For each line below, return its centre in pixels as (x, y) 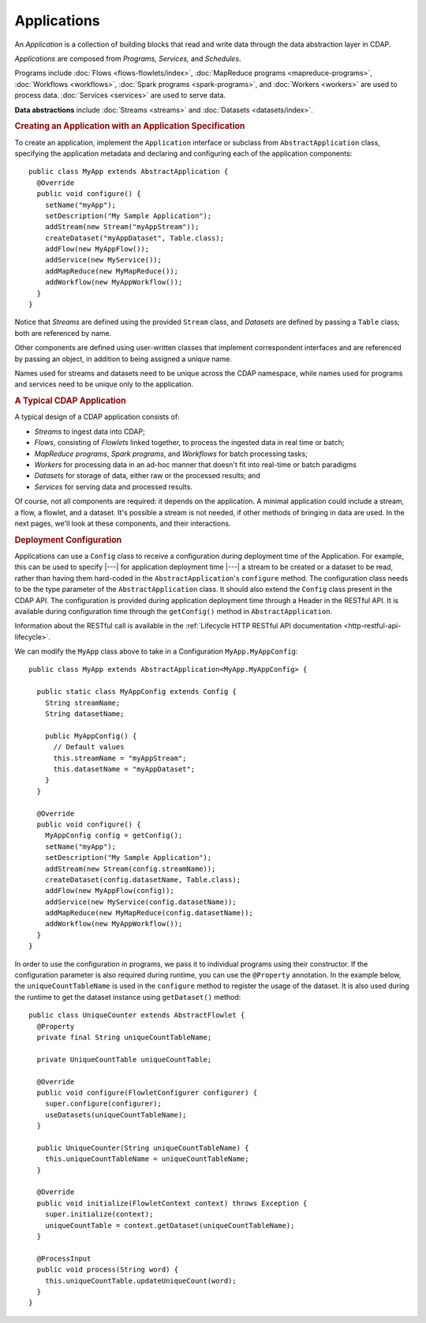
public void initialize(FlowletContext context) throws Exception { (172, 1203)
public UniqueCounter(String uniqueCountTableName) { (143, 1148)
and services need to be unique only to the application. (104, 384)
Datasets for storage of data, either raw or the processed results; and (147, 476)
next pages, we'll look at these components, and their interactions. (123, 523)
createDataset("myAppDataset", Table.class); (135, 238)
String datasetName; (84, 714)
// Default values (89, 747)
